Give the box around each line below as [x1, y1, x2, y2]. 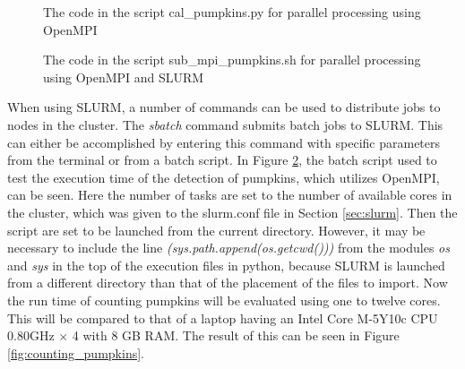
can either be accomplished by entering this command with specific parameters [7, 133, 441, 151]
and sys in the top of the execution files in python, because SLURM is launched [7, 255, 445, 274]
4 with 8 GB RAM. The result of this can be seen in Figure [72, 326, 400, 345]
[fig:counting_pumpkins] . [7, 343, 144, 362]
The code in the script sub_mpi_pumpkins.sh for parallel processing [43, 50, 421, 69]
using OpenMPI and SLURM [43, 67, 204, 86]
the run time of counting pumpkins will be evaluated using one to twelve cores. [7, 290, 441, 309]
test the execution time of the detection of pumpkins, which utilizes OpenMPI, [7, 167, 440, 186]
